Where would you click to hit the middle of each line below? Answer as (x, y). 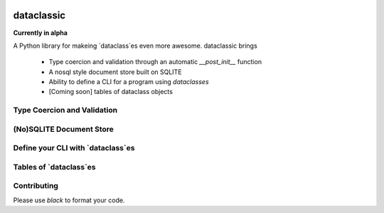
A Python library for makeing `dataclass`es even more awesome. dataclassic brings (135, 46)
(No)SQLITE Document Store (63, 129)
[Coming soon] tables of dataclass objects (111, 92)
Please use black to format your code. (69, 200)
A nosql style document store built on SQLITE (115, 72)
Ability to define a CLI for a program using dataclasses (129, 82)
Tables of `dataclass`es (54, 167)
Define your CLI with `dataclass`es (74, 148)
